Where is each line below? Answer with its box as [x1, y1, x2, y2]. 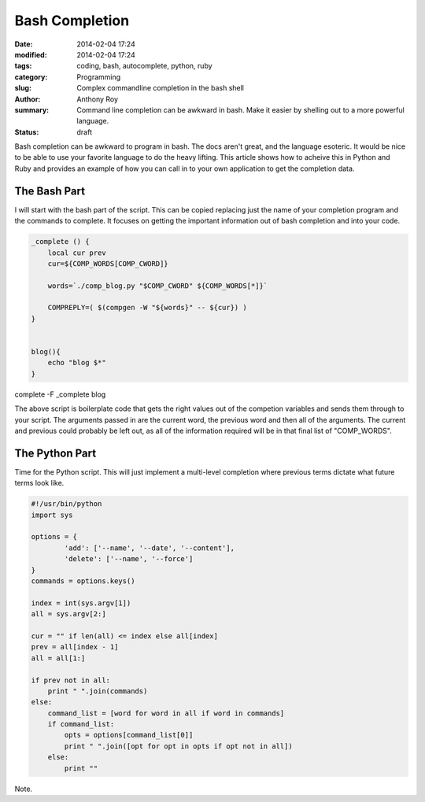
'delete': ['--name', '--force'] [64, 555, 194, 564]
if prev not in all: [31, 675, 110, 685]
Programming [76, 72, 121, 82]
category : [14, 72, 48, 82]
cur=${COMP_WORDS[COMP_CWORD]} [47, 259, 168, 268]
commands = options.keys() [31, 576, 135, 586]
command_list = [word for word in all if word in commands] [47, 708, 285, 718]
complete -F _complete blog [14, 390, 106, 399]
